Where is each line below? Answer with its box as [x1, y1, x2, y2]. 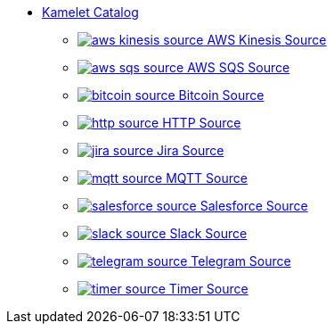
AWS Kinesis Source [207, 32, 327, 47]
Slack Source [169, 226, 248, 241]
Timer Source [168, 281, 248, 296]
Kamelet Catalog [42, 4, 139, 20]
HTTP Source [162, 115, 241, 130]
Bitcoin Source [178, 87, 265, 103]
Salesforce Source [200, 198, 308, 213]
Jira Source [157, 143, 224, 158]
